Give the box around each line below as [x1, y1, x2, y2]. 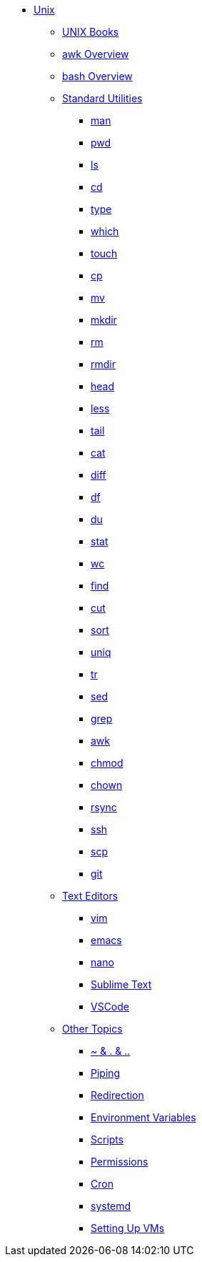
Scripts [91, 1133, 124, 1146]
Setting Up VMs [91, 1222, 165, 1234]
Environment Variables [91, 1111, 196, 1123]
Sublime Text [91, 978, 152, 990]
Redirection [91, 1089, 144, 1101]
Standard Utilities [62, 92, 143, 104]
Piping [91, 1067, 121, 1079]
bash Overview [62, 70, 133, 82]
